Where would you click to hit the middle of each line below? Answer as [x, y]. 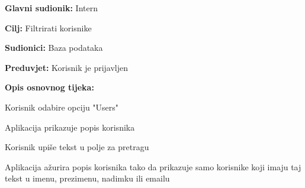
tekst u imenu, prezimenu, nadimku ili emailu [87, 178]
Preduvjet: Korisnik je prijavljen [67, 67]
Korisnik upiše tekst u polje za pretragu [77, 147]
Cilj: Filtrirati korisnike [48, 27]
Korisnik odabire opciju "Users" [62, 107]
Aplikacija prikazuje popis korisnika [70, 127]
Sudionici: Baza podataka [54, 48]
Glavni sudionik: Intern [51, 8]
